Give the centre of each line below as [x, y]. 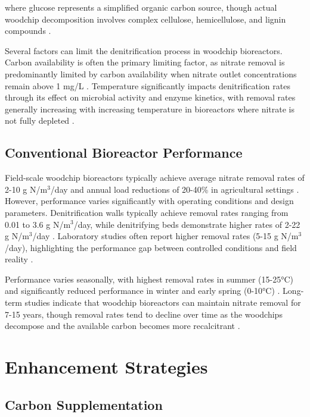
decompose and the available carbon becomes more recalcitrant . [123, 326]
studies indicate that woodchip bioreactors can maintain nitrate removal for [163, 302]
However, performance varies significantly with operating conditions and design [149, 201]
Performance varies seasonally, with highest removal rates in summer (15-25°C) [149, 279]
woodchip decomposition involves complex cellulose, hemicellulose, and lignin [145, 19]
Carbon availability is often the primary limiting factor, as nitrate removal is [145, 62]
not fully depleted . [40, 120]
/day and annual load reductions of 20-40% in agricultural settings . [175, 189]
